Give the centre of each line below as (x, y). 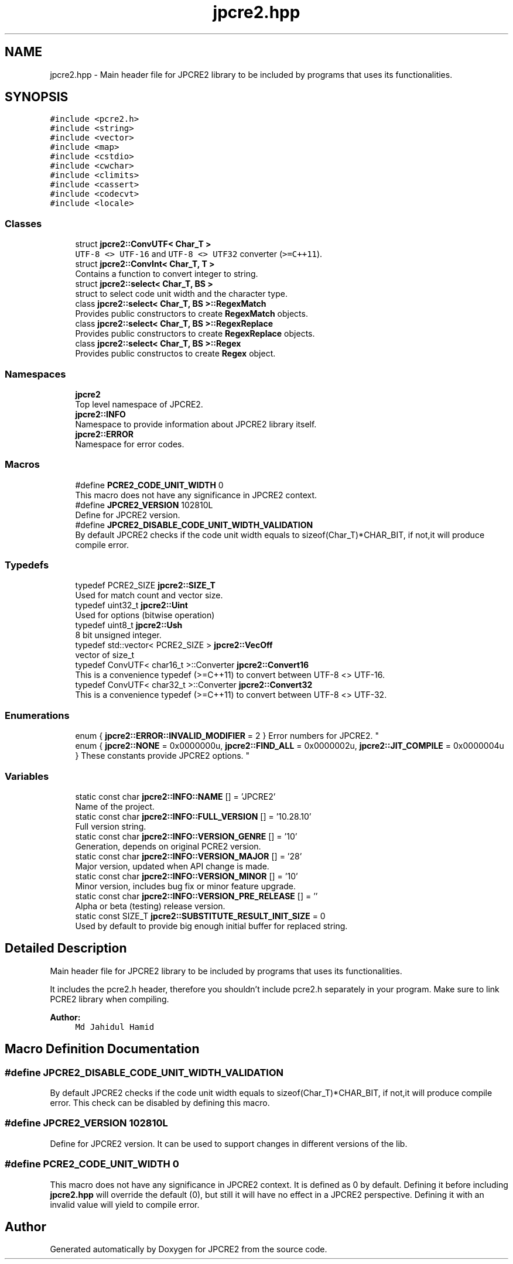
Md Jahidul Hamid (115, 1027)
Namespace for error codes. (130, 444)
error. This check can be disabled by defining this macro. (160, 1103)
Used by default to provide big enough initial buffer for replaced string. (211, 926)
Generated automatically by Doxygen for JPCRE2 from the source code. (189, 1249)
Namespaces (35, 374)
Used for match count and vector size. (149, 595)
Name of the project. (115, 806)
